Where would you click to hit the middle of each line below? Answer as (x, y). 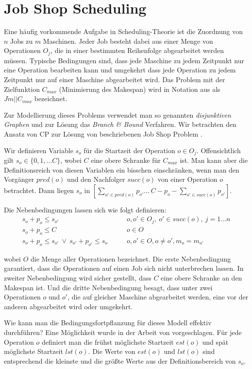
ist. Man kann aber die (214, 160)
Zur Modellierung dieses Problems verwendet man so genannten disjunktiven (118, 114)
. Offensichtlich (218, 150)
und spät (215, 342)
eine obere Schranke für (126, 160)
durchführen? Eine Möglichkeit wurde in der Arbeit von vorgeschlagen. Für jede (123, 332)
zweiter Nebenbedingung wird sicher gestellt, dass (78, 278)
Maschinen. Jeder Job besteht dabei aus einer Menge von (128, 41)
